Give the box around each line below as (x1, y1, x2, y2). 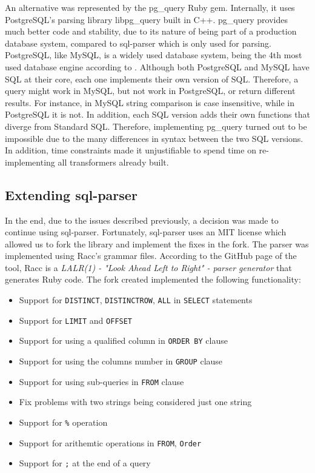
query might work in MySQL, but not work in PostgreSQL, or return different (5, 84, 296, 97)
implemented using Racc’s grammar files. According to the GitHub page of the (5, 249, 297, 262)
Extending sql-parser (5, 185, 138, 204)
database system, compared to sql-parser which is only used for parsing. (5, 36, 271, 49)
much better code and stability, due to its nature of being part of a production (5, 25, 297, 38)
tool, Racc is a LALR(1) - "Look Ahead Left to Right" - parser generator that (5, 261, 292, 273)
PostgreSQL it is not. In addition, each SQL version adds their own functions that (5, 108, 310, 121)
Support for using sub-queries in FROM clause (19, 375, 184, 387)
